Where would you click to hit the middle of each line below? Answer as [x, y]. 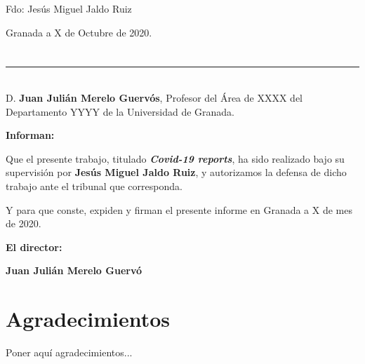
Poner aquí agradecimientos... [69, 352]
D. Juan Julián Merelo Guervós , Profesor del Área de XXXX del [154, 97]
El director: [34, 247]
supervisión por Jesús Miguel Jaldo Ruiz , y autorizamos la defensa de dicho [176, 172]
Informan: [30, 135]
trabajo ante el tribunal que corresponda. [94, 186]
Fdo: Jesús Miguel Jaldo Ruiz [69, 8]
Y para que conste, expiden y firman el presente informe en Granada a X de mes [179, 209]
